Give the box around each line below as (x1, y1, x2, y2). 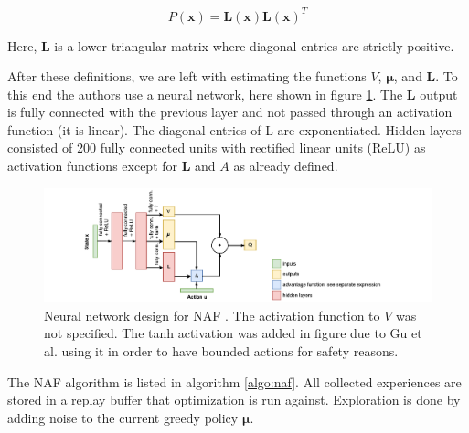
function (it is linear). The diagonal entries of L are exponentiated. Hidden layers (7, 120, 462, 139)
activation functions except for (7, 156, 178, 175)
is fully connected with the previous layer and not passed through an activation (7, 102, 453, 121)
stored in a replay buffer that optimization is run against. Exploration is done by (7, 390, 461, 409)
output (420, 84, 458, 103)
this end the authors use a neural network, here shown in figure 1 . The (7, 84, 403, 103)
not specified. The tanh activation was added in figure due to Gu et (44, 323, 422, 343)
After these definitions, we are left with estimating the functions (7, 67, 367, 86)
